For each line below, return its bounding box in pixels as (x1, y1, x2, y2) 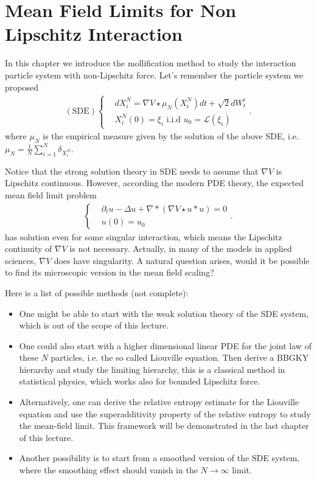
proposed (5, 80, 38, 93)
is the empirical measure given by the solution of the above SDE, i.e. (43, 130, 299, 142)
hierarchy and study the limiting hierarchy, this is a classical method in (19, 363, 285, 375)
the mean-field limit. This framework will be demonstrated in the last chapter (19, 419, 309, 432)
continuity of (5, 242, 52, 255)
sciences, (5, 254, 37, 266)
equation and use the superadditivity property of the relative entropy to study (19, 407, 312, 420)
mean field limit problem (5, 188, 97, 201)
